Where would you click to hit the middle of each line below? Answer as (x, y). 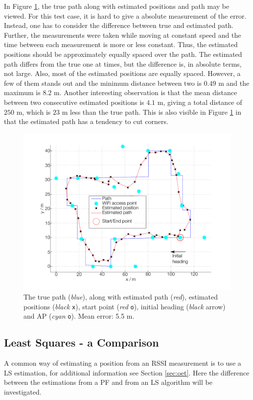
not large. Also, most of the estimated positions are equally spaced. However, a (122, 73)
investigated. (23, 391)
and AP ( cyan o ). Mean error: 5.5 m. (79, 316)
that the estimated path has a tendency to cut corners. (86, 121)
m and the (234, 83)
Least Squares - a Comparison (81, 342)
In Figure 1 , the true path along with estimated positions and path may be (117, 6)
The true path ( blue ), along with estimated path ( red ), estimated (121, 296)
